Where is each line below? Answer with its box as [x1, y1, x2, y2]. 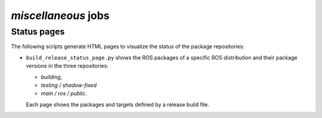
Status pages [11, 26, 65, 37]
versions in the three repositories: [26, 63, 109, 70]
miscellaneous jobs [11, 9, 110, 22]
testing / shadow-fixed [41, 81, 97, 89]
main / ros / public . [41, 90, 88, 97]
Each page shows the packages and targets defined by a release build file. [26, 101, 209, 108]
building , [41, 73, 63, 80]
